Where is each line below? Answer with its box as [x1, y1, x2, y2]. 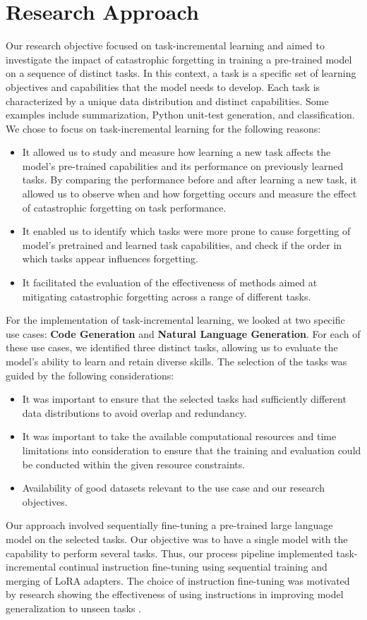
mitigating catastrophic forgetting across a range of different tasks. [22, 288, 311, 303]
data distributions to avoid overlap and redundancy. [22, 405, 247, 420]
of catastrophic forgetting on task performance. [22, 200, 227, 214]
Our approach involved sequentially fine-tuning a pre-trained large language [6, 518, 333, 533]
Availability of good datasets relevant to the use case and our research [22, 480, 325, 495]
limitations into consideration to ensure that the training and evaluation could [22, 442, 361, 457]
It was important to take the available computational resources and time [22, 429, 337, 444]
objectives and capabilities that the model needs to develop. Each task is [6, 79, 320, 94]
